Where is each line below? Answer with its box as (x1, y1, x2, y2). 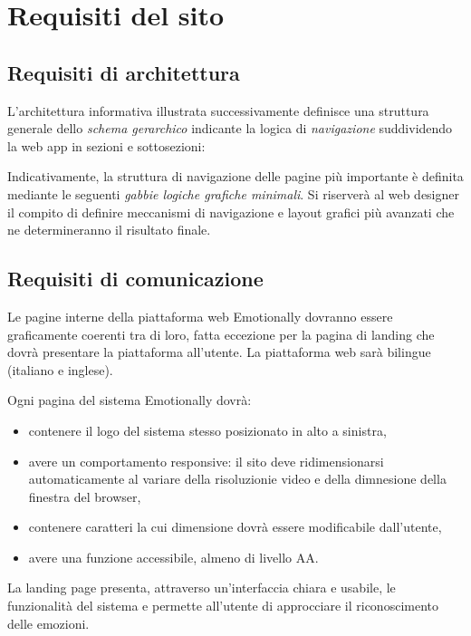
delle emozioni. (7, 613, 90, 632)
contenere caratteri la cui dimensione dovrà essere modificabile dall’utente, (28, 517, 442, 536)
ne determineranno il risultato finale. (7, 220, 211, 239)
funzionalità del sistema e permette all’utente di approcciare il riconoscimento (7, 596, 438, 615)
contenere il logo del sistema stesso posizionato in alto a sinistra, (28, 420, 387, 439)
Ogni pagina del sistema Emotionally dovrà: (7, 390, 252, 410)
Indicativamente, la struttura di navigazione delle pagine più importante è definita (7, 167, 464, 186)
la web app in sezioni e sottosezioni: (7, 136, 206, 155)
